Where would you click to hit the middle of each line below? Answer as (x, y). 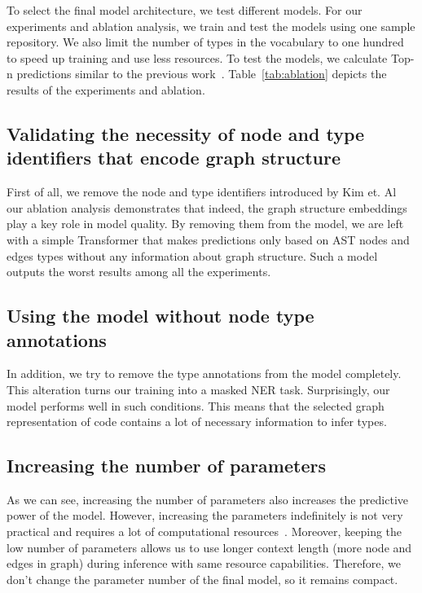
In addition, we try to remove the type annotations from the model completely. (204, 373)
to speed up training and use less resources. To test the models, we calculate (197, 57)
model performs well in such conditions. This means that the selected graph (196, 405)
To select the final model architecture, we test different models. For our (185, 10)
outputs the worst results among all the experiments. (139, 272)
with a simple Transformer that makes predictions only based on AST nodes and (208, 239)
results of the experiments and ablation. (106, 89)
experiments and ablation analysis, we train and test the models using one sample (211, 26)
